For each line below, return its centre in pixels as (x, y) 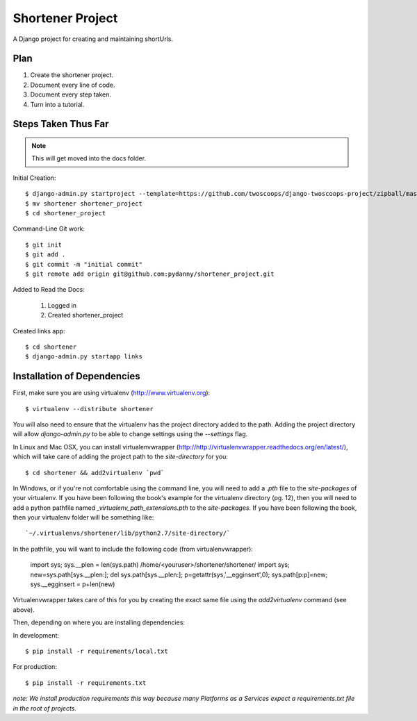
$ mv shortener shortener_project (84, 204)
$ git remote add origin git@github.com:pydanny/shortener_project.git (150, 274)
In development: (36, 635)
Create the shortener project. (72, 75)
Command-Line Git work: (49, 229)
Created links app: (39, 331)
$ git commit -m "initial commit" (84, 264)
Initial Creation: (34, 178)
